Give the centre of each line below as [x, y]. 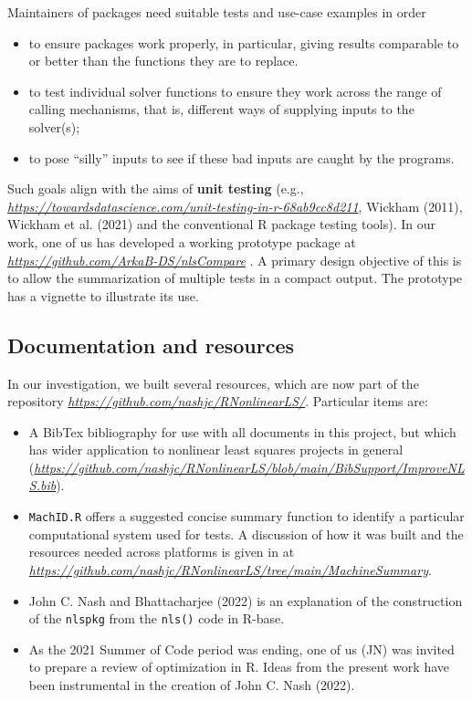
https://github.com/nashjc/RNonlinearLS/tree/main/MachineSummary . [230, 569]
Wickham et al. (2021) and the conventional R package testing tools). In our [221, 224]
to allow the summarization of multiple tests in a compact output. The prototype [235, 278]
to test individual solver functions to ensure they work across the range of [235, 91]
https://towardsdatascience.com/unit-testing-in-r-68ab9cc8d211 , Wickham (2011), [235, 206]
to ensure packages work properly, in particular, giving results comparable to [244, 42]
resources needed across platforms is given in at [162, 552]
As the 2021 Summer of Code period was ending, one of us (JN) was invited [241, 649]
